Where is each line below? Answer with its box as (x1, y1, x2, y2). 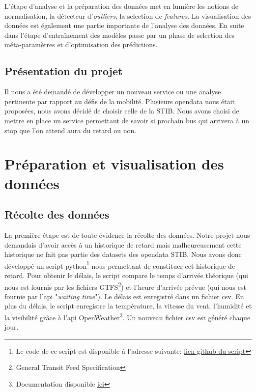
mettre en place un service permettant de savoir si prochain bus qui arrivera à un (4, 115, 249, 125)
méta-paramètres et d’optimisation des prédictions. (4, 39, 158, 50)
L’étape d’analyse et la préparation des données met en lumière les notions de (4, 1, 238, 11)
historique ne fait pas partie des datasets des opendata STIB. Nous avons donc (4, 249, 242, 259)
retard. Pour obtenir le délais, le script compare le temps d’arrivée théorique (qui (4, 270, 248, 280)
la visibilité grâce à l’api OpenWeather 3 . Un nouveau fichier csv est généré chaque (4, 310, 251, 322)
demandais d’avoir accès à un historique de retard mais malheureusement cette (4, 239, 242, 250)
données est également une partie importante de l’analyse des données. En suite (4, 20, 244, 30)
